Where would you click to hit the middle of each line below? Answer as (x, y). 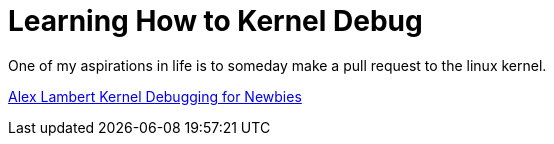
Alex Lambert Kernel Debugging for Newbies (155, 96)
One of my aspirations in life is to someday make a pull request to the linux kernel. (277, 65)
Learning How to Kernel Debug (215, 21)
